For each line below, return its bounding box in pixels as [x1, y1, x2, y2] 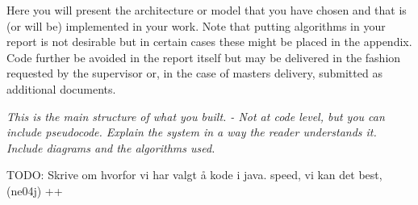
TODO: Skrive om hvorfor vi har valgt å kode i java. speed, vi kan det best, [6, 166, 382, 183]
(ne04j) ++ [6, 182, 63, 199]
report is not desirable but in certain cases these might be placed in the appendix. [6, 33, 412, 50]
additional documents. [6, 80, 116, 97]
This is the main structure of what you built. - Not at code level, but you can [6, 107, 385, 124]
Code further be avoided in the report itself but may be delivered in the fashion [6, 48, 401, 65]
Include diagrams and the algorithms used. [6, 139, 215, 156]
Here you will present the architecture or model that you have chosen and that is [6, 2, 407, 18]
